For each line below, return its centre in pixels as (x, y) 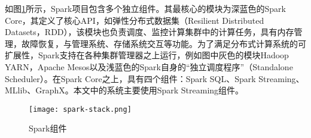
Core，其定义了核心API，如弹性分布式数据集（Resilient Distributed (135, 20)
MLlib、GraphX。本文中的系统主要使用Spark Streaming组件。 (124, 90)
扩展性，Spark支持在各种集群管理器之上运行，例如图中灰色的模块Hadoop (147, 55)
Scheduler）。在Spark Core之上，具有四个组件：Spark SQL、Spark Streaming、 (155, 78)
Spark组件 (48, 128)
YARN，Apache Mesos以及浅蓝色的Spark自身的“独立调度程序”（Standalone (149, 66)
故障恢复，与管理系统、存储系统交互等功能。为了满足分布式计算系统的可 (164, 43)
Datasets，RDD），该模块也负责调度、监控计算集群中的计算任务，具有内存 (150, 32)
